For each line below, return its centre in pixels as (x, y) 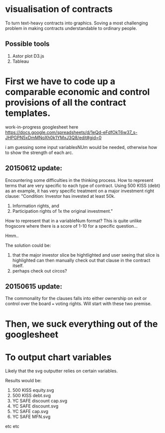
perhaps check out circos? (40, 271)
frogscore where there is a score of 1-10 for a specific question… (72, 226)
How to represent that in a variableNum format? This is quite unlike (73, 221)
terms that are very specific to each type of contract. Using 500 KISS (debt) (83, 185)
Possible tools (27, 44)
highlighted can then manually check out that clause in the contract (81, 260)
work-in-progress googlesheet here (42, 127)
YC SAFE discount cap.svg (40, 401)
